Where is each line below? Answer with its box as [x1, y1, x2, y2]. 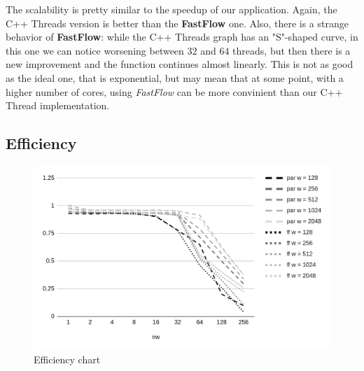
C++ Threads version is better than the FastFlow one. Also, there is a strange [6, 15, 349, 30]
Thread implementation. [6, 98, 110, 113]
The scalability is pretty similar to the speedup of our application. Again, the [6, 2, 337, 16]
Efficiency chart [34, 351, 101, 366]
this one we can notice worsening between [6, 43, 184, 57]
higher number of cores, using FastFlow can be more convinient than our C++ [6, 84, 343, 99]
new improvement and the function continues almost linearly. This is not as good [6, 57, 353, 71]
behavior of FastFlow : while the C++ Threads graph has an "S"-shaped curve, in [6, 29, 358, 44]
